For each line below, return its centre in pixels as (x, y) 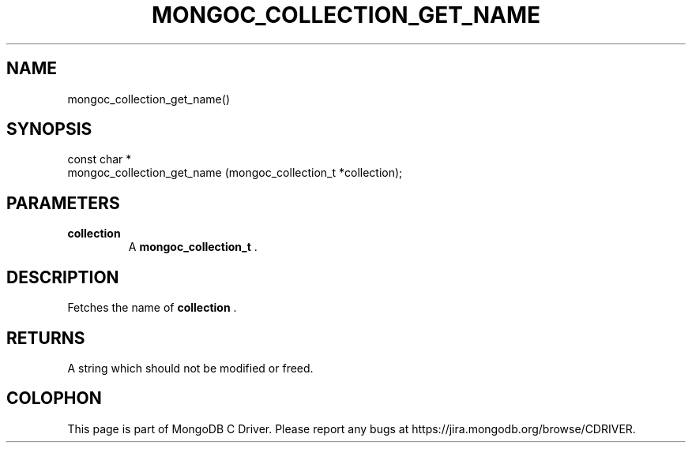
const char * (100, 159)
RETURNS (46, 338)
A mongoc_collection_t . (193, 247)
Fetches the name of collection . (152, 308)
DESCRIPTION (63, 277)
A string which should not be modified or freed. (190, 368)
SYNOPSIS (49, 129)
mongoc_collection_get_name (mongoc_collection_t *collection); (235, 173)
